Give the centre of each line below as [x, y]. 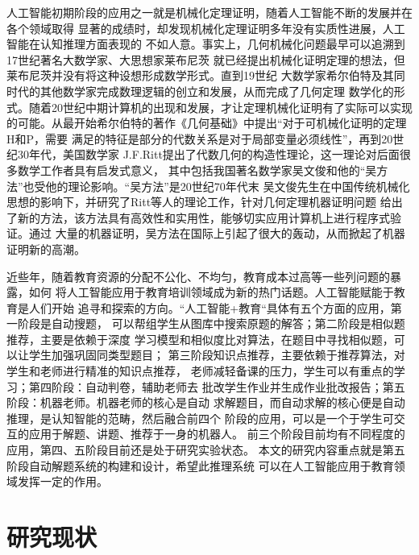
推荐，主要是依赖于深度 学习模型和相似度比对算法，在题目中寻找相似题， [200, 339]
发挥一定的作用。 [62, 481]
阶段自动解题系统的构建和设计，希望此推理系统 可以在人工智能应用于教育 [200, 465]
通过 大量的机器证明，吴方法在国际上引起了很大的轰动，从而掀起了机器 [217, 233]
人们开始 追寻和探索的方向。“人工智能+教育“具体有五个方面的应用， [209, 307]
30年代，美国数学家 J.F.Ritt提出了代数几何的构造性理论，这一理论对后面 [208, 154]
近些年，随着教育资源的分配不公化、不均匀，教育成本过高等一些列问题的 [198, 276]
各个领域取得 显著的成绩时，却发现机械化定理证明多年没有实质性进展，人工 [206, 28]
